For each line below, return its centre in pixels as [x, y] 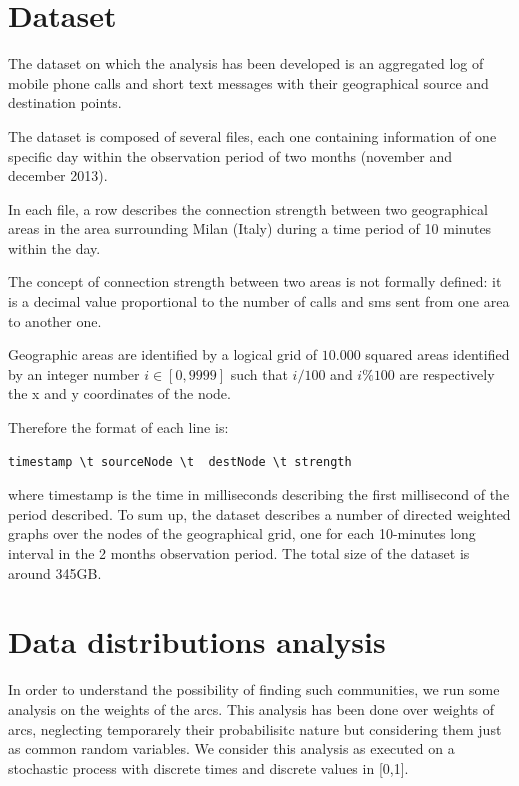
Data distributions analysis [197, 641]
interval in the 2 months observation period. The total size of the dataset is [239, 553]
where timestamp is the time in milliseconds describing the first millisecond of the [259, 494]
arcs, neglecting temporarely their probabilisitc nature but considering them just [255, 728]
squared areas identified [437, 354]
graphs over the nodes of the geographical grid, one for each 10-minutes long [242, 533]
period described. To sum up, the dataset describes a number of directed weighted [259, 513]
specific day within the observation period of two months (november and [230, 155]
